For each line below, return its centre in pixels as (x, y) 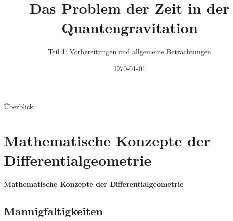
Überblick (19, 106)
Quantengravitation (129, 28)
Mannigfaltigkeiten (53, 211)
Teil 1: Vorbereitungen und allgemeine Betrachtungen (129, 52)
